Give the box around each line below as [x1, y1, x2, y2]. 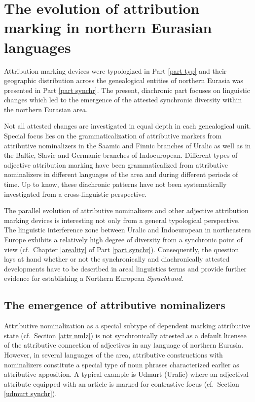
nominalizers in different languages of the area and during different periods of [4, 169, 238, 179]
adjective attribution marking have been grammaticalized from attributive [4, 159, 228, 170]
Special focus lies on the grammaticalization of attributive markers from [4, 131, 222, 141]
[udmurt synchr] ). [4, 388, 57, 399]
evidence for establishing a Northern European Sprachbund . [4, 273, 183, 283]
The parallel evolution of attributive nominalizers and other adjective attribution [4, 205, 249, 216]
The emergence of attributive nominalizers [4, 297, 225, 313]
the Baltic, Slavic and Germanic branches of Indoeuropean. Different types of [4, 150, 238, 160]
